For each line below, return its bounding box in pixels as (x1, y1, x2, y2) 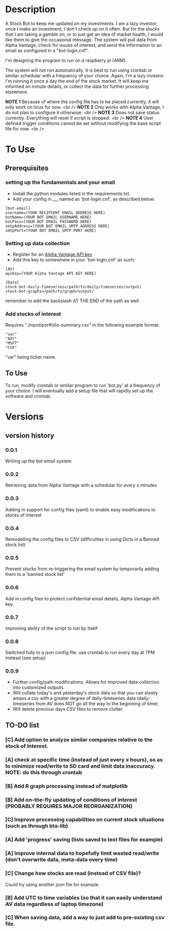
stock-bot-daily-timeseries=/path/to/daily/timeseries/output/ (5, 284, 142, 289)
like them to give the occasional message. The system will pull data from (5, 37, 157, 43)
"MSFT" (5, 341, 19, 346)
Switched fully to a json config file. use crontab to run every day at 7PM (5, 650, 155, 656)
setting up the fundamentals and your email (5, 179, 115, 186)
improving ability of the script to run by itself (5, 625, 98, 631)
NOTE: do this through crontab (5, 769, 82, 776)
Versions (5, 411, 44, 423)
